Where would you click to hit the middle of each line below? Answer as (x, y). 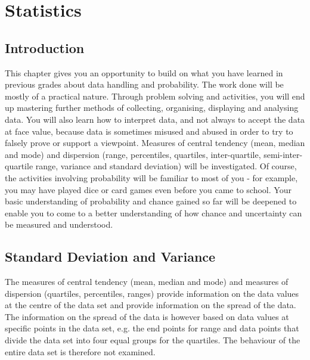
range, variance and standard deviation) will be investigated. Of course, (166, 166)
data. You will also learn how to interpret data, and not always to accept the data (155, 119)
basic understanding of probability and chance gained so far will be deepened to (151, 201)
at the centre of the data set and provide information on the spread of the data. (151, 305)
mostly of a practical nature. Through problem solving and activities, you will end (155, 96)
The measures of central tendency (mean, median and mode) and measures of (147, 282)
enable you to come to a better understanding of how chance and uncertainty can (154, 212)
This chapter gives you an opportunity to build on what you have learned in (144, 72)
